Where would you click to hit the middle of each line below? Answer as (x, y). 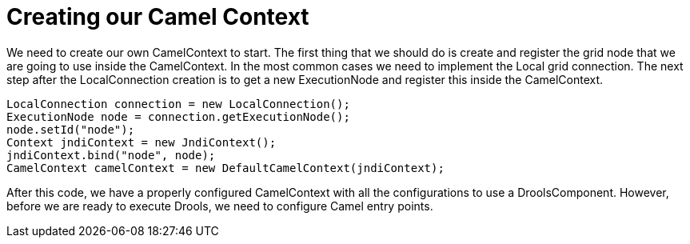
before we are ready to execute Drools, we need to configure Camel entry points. (220, 206)
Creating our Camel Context (158, 17)
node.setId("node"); (71, 129)
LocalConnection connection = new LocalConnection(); (178, 104)
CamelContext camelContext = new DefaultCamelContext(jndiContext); (225, 168)
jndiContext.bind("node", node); (111, 155)
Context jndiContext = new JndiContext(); (142, 142)
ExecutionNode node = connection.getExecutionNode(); (178, 116)
